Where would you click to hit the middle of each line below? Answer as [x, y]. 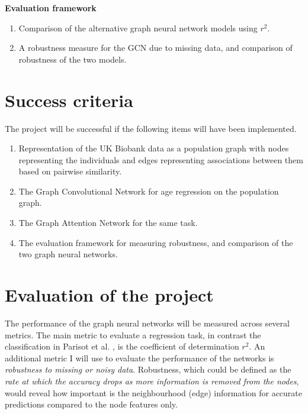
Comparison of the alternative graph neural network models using [138, 28]
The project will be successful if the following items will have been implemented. [151, 128]
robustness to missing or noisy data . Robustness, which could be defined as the [148, 369]
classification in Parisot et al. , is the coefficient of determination [122, 346]
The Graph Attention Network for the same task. [108, 223]
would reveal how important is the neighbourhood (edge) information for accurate [154, 392]
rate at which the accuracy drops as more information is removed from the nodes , [152, 381]
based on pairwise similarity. [70, 171]
